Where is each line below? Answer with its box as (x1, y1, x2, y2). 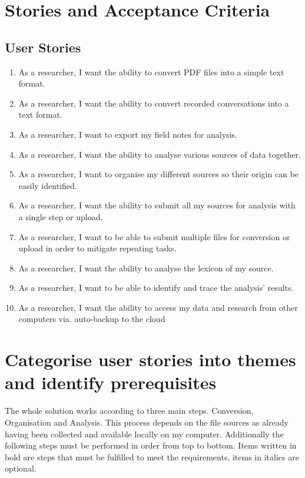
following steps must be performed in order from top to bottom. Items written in (5, 439, 297, 452)
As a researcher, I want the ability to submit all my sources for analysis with (18, 199, 296, 211)
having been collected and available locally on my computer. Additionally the (5, 427, 284, 440)
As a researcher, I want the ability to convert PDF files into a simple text (18, 65, 284, 78)
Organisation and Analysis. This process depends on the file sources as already (5, 416, 289, 428)
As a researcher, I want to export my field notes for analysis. (18, 128, 237, 140)
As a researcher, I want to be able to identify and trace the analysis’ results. (18, 281, 294, 294)
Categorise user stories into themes (5, 347, 296, 371)
